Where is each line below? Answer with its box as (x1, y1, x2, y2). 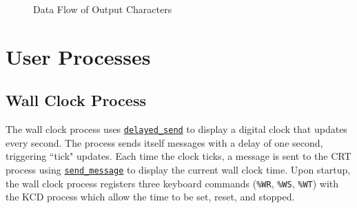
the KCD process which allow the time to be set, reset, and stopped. (6, 189, 295, 204)
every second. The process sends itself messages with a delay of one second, (6, 135, 323, 149)
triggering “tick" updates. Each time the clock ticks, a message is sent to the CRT (6, 149, 351, 163)
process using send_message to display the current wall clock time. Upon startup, (6, 163, 351, 177)
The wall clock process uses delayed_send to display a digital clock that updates (6, 122, 347, 136)
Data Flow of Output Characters (33, 2, 172, 16)
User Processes (6, 42, 151, 70)
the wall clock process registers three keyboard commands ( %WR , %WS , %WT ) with (6, 176, 339, 190)
